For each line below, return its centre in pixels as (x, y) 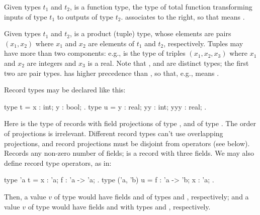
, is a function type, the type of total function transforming (161, 7)
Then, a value (25, 196)
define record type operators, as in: (58, 163)
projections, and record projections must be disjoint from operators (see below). (127, 143)
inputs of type (26, 16)
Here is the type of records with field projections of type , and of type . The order (130, 123)
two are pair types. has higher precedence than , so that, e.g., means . (112, 73)
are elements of (111, 43)
